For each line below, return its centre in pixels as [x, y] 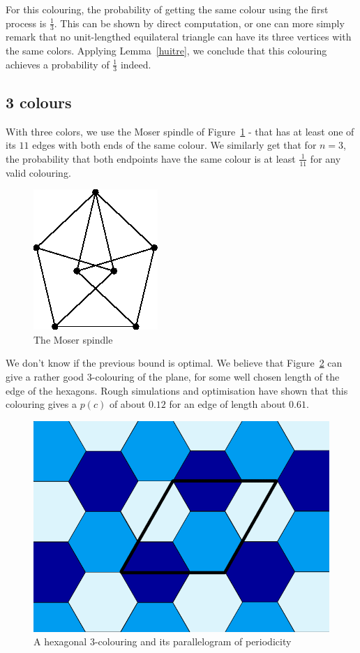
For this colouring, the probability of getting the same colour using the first [167, 9]
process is [26, 23]
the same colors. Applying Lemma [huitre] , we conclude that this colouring [166, 51]
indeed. [136, 64]
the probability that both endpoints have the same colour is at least [151, 158]
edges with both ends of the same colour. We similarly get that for [174, 145]
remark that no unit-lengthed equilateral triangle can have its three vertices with [179, 37]
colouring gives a [42, 404]
